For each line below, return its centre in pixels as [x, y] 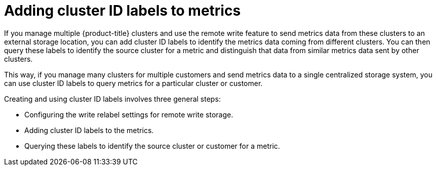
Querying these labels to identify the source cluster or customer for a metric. [152, 146]
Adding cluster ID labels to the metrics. [89, 130]
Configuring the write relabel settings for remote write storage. [129, 114]
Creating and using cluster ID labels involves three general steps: [112, 99]
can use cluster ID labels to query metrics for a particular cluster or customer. [133, 83]
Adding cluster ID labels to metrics [123, 11]
